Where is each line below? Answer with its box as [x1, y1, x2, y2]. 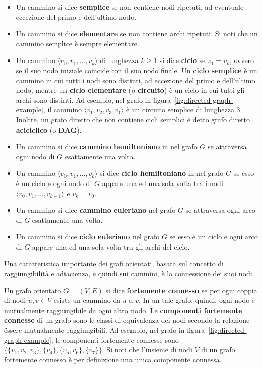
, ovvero [229, 55, 254, 66]
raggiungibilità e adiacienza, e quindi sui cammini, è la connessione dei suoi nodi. [4, 268, 254, 279]
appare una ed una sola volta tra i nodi [102, 177, 223, 188]
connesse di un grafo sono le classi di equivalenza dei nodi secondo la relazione [4, 315, 250, 325]
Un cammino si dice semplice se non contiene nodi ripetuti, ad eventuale [16, 2, 244, 12]
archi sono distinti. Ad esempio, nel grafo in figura [16, 94, 171, 105]
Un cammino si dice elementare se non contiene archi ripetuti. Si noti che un [16, 28, 258, 39]
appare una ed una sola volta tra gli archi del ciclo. [32, 241, 190, 252]
